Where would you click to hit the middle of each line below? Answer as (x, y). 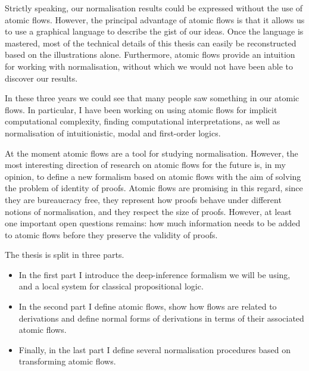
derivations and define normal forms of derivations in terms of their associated (161, 318)
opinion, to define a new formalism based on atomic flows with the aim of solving (153, 176)
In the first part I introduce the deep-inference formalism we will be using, (154, 274)
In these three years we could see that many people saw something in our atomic (152, 98)
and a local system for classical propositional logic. (111, 286)
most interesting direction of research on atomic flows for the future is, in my (145, 165)
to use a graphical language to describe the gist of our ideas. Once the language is (154, 31)
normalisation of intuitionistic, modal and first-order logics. (113, 132)
